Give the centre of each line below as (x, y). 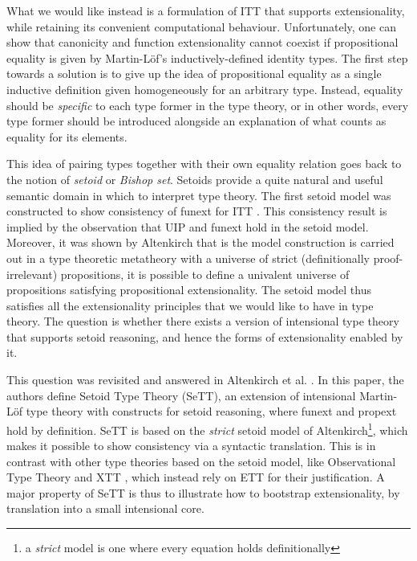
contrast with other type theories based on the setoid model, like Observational (201, 461)
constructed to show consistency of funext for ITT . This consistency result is (197, 211)
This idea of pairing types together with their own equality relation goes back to (204, 164)
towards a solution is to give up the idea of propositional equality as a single (194, 74)
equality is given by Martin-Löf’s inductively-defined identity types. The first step (207, 57)
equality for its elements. (67, 136)
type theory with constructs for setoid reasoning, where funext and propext (211, 411)
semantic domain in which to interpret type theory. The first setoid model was (199, 195)
